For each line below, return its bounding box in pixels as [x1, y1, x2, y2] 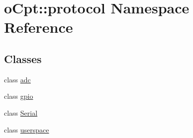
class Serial [4, 107, 38, 118]
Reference [4, 17, 73, 37]
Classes [4, 51, 42, 66]
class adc [4, 74, 31, 84]
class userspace [4, 124, 49, 135]
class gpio [4, 91, 33, 101]
